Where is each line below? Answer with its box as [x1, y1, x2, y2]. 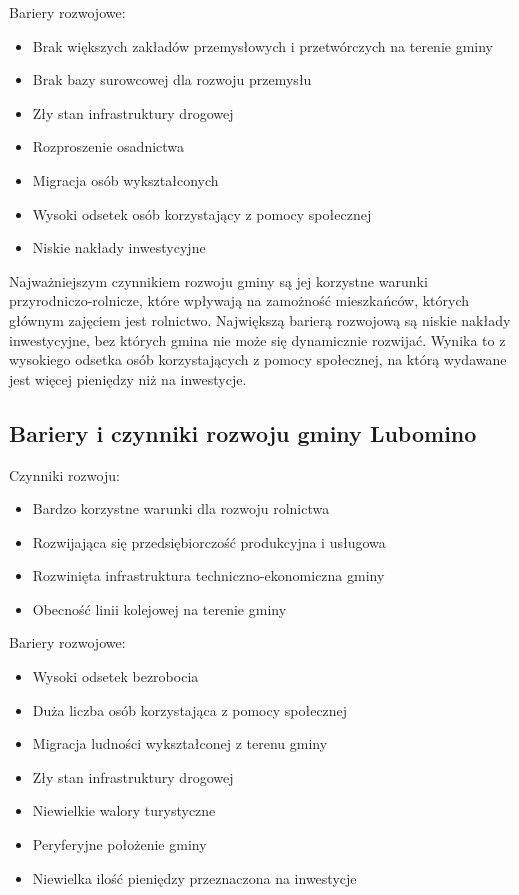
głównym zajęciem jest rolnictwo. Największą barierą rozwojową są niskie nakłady [9, 309, 511, 330]
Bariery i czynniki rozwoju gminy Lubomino [9, 417, 477, 448]
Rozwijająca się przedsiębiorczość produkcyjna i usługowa [32, 531, 386, 552]
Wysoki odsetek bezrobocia [32, 666, 199, 687]
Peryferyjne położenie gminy [32, 834, 207, 855]
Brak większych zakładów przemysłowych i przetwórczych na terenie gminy [32, 35, 494, 56]
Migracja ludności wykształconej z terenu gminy [32, 733, 328, 754]
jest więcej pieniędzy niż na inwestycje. [9, 368, 247, 389]
